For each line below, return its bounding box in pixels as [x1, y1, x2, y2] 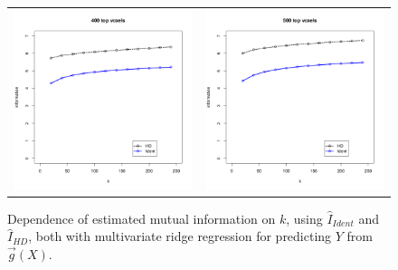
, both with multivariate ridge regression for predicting [28, 227, 332, 246]
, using [286, 208, 323, 227]
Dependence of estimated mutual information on [7, 208, 276, 227]
